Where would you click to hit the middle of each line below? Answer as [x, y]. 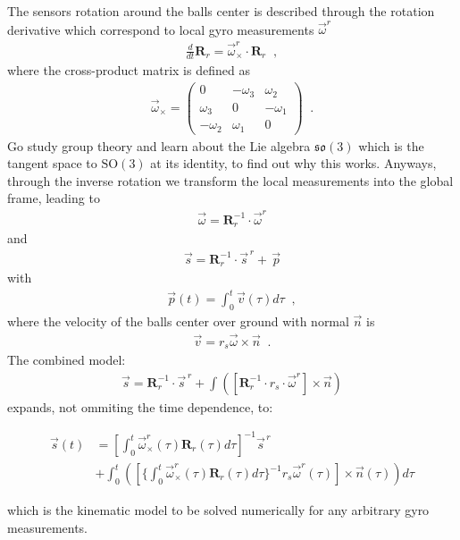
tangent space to [52, 163]
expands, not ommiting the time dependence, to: [140, 406]
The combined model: [67, 360]
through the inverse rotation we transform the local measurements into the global [230, 180]
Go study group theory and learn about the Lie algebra [159, 145]
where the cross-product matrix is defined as [129, 70]
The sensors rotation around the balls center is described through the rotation [221, 11]
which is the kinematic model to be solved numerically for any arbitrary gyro [218, 510]
